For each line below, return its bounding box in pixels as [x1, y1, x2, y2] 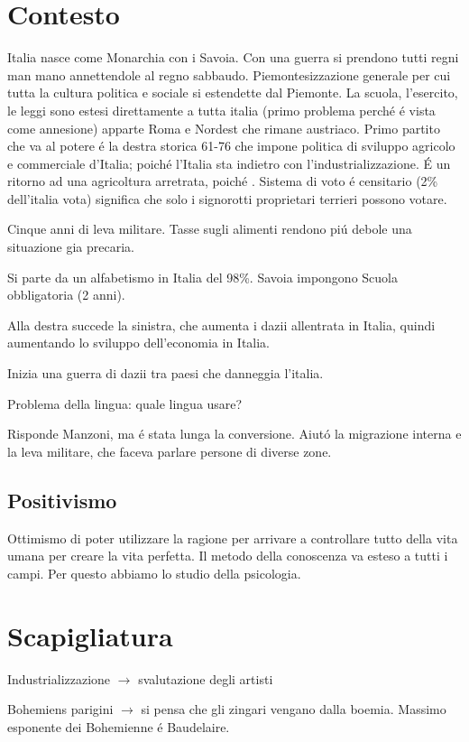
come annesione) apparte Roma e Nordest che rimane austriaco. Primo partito [7, 118, 440, 137]
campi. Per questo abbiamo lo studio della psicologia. [7, 563, 301, 582]
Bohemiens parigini [7, 700, 114, 719]
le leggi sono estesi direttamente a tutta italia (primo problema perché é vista [7, 100, 436, 119]
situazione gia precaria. [7, 237, 134, 256]
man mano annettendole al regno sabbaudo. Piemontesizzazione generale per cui [7, 65, 451, 84]
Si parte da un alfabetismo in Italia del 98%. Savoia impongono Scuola [7, 267, 398, 286]
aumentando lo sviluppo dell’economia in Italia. [7, 333, 271, 352]
